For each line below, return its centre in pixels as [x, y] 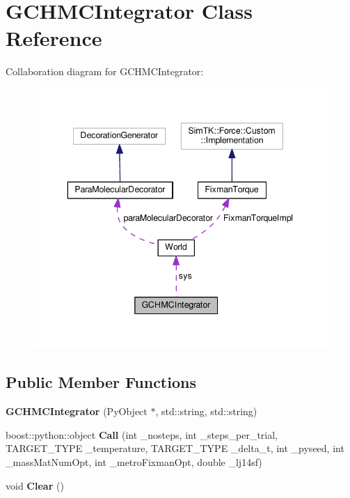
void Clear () [35, 485]
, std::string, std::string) [206, 411]
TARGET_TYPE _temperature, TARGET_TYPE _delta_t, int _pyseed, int [175, 448]
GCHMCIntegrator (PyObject [77, 411]
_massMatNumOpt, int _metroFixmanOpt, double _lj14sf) [134, 462]
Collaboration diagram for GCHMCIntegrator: [105, 71]
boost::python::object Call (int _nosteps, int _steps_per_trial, [142, 434]
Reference [54, 38]
